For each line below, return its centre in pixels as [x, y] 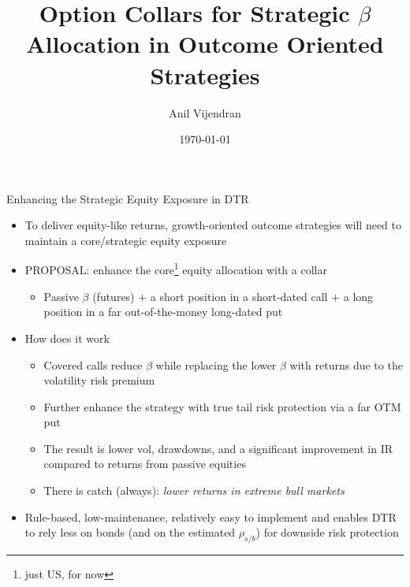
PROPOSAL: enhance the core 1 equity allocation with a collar [176, 269]
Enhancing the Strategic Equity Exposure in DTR [128, 198]
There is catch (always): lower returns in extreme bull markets [194, 490]
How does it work [67, 338]
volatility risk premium [99, 380]
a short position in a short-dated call [239, 296]
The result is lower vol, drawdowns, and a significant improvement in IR [218, 448]
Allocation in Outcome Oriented [205, 44]
